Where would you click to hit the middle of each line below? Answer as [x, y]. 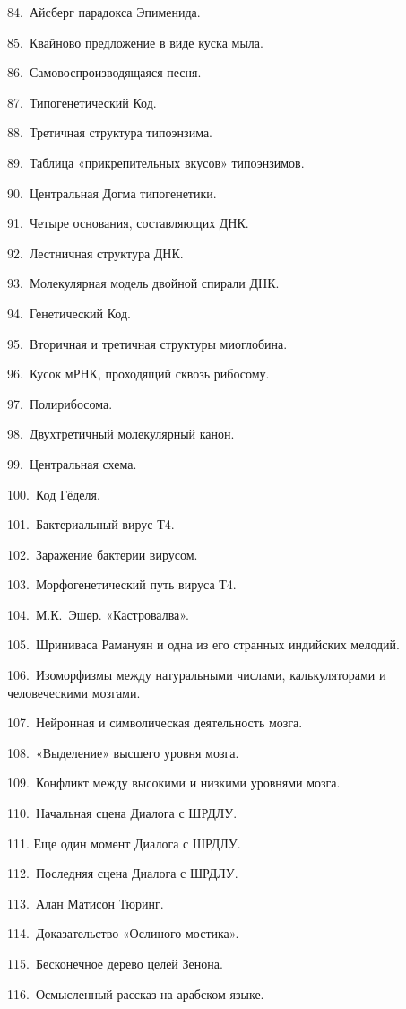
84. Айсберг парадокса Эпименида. [104, 12]
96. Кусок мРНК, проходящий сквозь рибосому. [138, 374]
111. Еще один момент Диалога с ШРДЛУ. [124, 843]
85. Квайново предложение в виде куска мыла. [135, 42]
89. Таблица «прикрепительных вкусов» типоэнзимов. [156, 162]
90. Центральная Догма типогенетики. [112, 192]
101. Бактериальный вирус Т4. [91, 524]
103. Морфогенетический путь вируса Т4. [122, 584]
